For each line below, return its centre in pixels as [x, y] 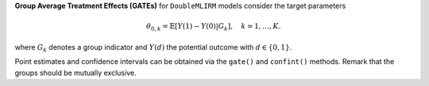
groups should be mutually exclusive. [75, 73]
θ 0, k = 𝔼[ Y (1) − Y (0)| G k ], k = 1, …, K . [213, 27]
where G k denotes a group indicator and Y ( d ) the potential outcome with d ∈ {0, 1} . [153, 48]
